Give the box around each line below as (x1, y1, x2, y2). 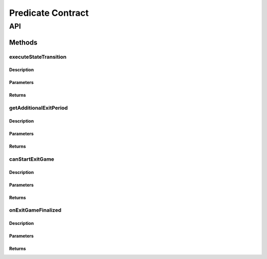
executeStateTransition (9, 53, 67, 60)
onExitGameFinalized (9, 207, 62, 214)
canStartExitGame (9, 156, 54, 163)
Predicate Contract (9, 7, 89, 18)
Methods (9, 38, 38, 46)
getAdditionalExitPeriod (9, 104, 68, 111)
